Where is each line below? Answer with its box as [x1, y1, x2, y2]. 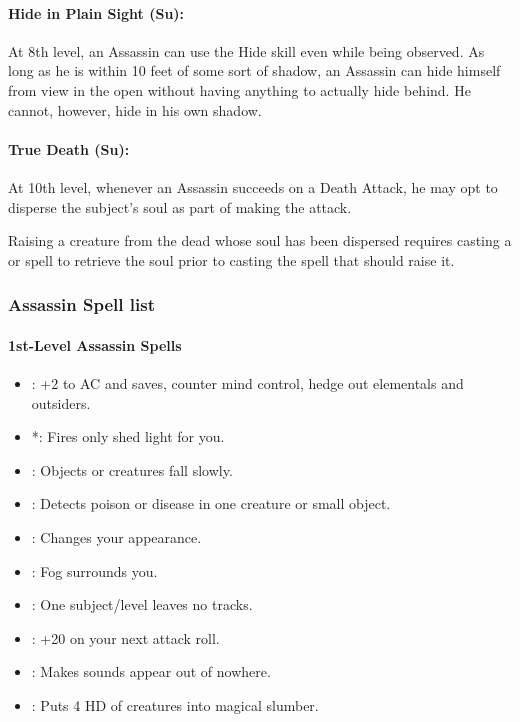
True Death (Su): [8, 138, 130, 159]
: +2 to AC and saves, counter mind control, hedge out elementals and [31, 372, 464, 393]
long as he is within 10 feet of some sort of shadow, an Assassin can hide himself [8, 60, 501, 81]
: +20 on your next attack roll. [31, 627, 220, 648]
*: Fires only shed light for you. [31, 426, 225, 447]
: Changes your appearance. [31, 526, 202, 547]
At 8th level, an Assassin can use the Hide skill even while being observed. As [8, 40, 485, 61]
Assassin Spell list [8, 292, 155, 317]
